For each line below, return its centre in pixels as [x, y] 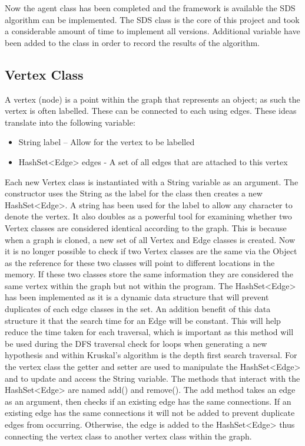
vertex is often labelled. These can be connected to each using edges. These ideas [151, 111]
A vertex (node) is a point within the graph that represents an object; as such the [152, 99]
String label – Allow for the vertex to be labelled [107, 142]
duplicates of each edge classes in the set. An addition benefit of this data [138, 309]
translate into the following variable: [70, 122]
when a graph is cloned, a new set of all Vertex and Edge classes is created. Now [150, 239]
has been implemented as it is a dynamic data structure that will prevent [137, 297]
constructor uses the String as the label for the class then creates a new [134, 193]
